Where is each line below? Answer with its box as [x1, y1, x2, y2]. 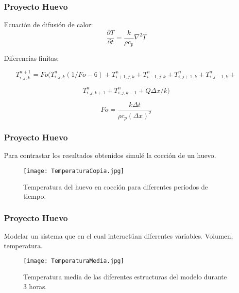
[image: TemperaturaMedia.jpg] [23, 258, 124, 265]
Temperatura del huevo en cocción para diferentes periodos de [23, 181, 208, 191]
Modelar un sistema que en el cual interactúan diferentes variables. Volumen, [4, 231, 233, 241]
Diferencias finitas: [4, 53, 59, 63]
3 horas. [23, 281, 47, 291]
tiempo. [23, 191, 46, 201]
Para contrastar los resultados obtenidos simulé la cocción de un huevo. [4, 150, 216, 160]
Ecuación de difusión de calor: [4, 19, 93, 30]
